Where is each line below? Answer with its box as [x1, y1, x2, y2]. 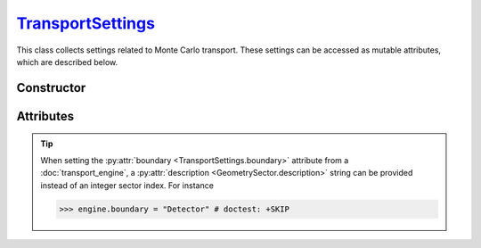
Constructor [16, 80, 86, 95]
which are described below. [16, 56, 118, 67]
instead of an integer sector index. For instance [40, 179, 214, 191]
